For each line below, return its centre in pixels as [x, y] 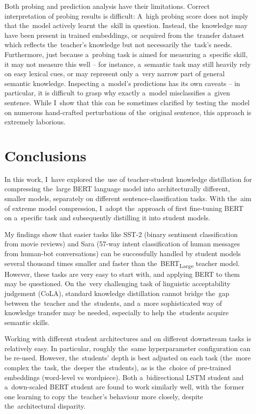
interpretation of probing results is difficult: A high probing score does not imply [127, 15]
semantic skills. [27, 322]
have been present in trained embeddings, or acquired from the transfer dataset [125, 35]
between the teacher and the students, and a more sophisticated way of [113, 303]
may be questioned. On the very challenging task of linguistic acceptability [117, 283]
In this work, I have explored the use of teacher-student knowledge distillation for [128, 179]
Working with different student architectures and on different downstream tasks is [128, 339]
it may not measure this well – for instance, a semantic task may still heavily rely [128, 64]
